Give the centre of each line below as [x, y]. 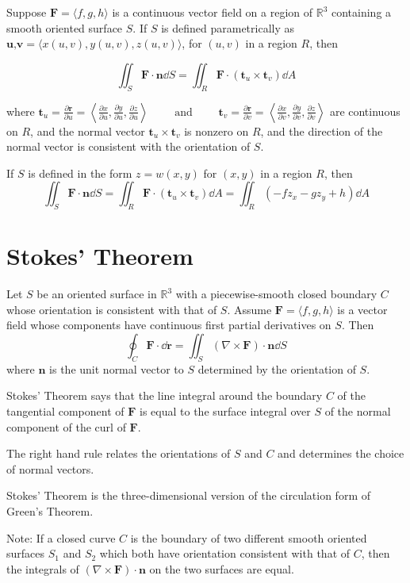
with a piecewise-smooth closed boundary [276, 294]
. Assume [249, 309]
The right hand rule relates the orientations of [119, 453]
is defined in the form [80, 173]
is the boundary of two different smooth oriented [249, 537]
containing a [361, 12]
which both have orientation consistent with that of [225, 553]
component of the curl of [66, 426]
